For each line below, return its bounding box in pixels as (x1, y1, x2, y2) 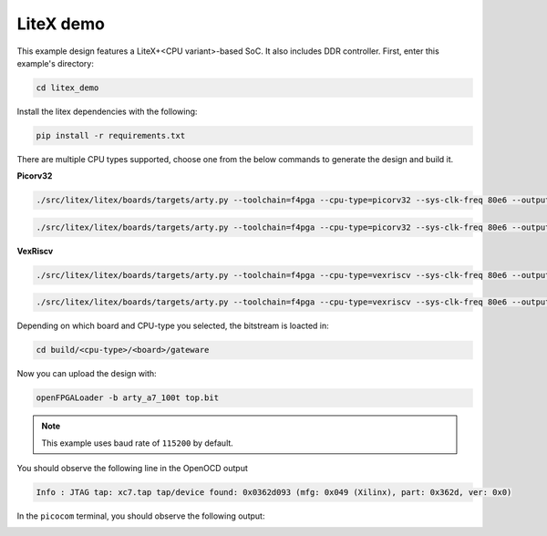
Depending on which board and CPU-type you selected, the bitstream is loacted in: (16, 320, 330, 332)
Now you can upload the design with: (16, 368, 157, 379)
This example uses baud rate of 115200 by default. (41, 438, 234, 448)
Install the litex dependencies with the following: (16, 106, 198, 117)
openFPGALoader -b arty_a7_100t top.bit (36, 393, 219, 403)
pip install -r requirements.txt (36, 130, 186, 140)
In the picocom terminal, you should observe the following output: (16, 510, 265, 521)
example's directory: (16, 57, 95, 68)
